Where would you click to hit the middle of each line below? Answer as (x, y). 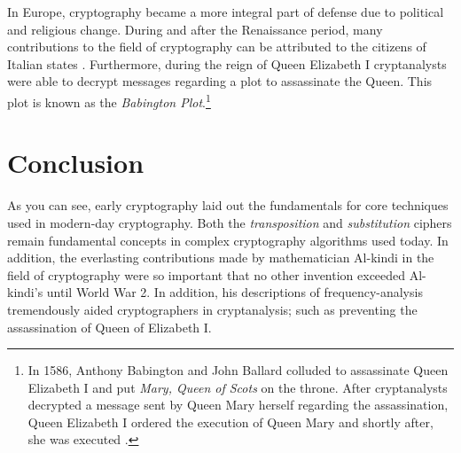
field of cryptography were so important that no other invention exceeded (207, 274)
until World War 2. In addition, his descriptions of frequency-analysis (234, 292)
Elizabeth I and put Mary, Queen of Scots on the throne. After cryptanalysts (238, 387)
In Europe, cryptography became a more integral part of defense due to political (226, 12)
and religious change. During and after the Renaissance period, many (195, 29)
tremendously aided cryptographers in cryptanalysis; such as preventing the (212, 309)
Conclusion (76, 163)
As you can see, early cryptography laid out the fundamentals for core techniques (228, 205)
